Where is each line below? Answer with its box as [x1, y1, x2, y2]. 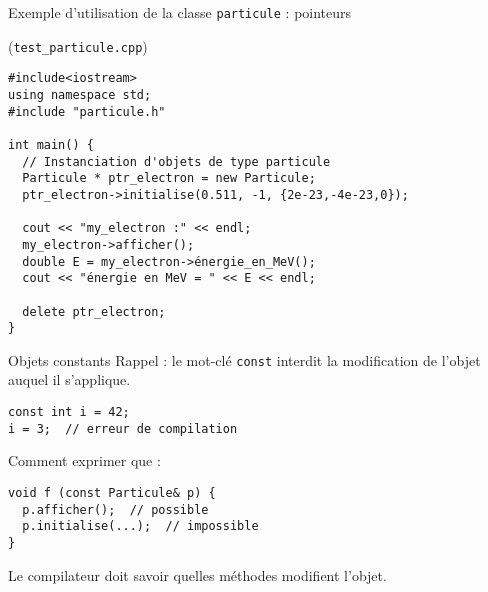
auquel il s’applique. [8, 369, 131, 390]
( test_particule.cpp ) [8, 35, 148, 56]
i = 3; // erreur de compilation [8, 421, 238, 436]
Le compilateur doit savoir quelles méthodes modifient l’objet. [8, 564, 387, 585]
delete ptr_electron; [22, 304, 166, 319]
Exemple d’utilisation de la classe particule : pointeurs [8, 2, 352, 22]
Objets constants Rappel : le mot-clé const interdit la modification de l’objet [8, 349, 481, 370]
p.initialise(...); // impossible [22, 519, 259, 534]
